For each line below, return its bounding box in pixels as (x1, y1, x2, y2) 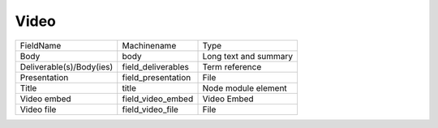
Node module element (202, 82, 287, 93)
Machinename (122, 40, 177, 51)
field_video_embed (122, 93, 194, 105)
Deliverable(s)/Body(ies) (19, 61, 114, 72)
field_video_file (122, 104, 178, 115)
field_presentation (122, 71, 191, 83)
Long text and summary (202, 50, 294, 62)
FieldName (19, 40, 62, 51)
